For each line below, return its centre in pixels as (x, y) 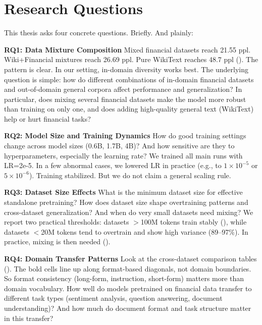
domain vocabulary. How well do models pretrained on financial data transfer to (128, 288)
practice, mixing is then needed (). (57, 241)
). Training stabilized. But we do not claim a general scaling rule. (130, 175)
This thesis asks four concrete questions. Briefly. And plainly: (99, 33)
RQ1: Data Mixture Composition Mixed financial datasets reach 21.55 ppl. (127, 49)
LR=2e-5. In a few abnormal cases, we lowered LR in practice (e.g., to (113, 165)
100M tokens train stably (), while (194, 222)
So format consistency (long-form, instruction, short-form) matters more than (124, 278)
